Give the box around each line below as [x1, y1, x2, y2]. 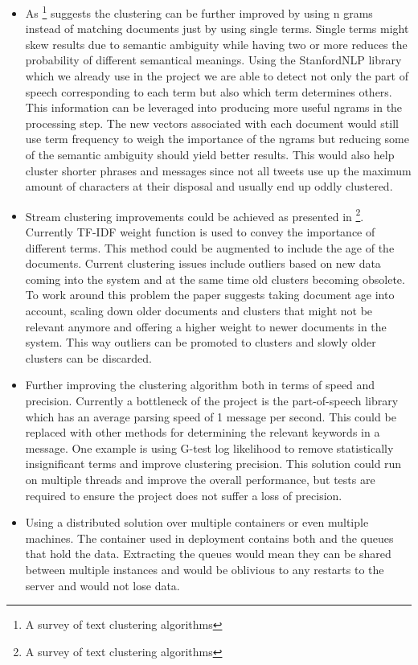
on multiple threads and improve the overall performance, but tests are [25, 470, 375, 487]
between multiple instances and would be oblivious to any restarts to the [25, 560, 384, 577]
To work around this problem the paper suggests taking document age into [25, 286, 395, 303]
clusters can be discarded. [25, 349, 152, 366]
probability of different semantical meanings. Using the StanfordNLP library [25, 51, 402, 68]
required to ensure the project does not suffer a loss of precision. [25, 486, 342, 503]
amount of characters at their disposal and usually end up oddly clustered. [25, 178, 393, 195]
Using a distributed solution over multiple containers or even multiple [25, 514, 369, 531]
